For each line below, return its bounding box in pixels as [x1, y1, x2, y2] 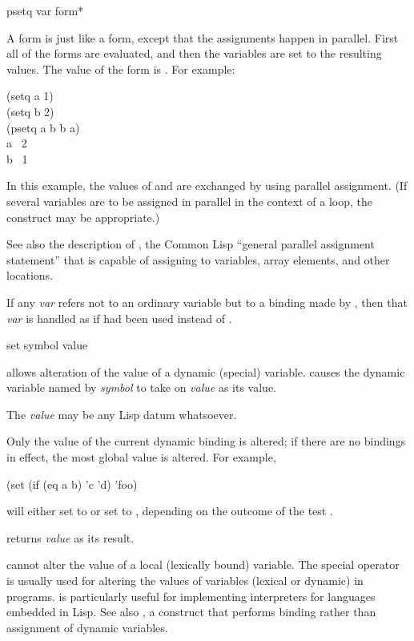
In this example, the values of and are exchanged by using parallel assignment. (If [6, 177, 408, 194]
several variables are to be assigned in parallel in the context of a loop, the [6, 192, 373, 209]
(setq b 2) [6, 103, 54, 119]
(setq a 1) [6, 87, 54, 104]
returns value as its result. [6, 529, 135, 546]
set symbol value [6, 337, 88, 353]
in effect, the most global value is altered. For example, [6, 449, 276, 466]
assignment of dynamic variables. [6, 619, 168, 635]
